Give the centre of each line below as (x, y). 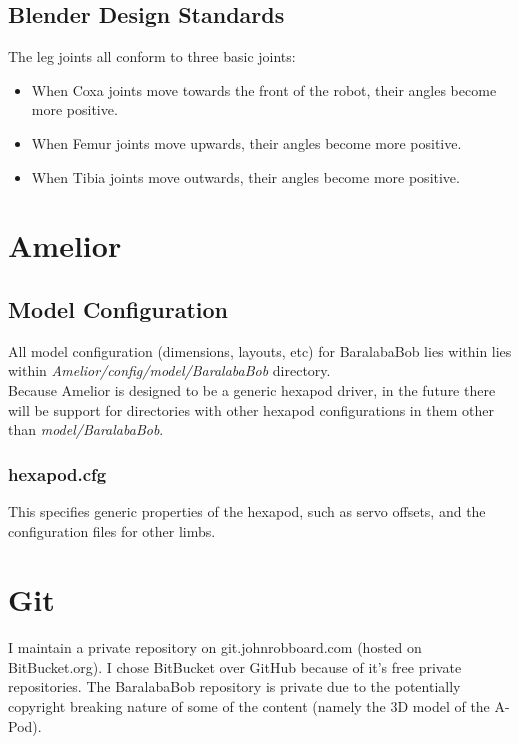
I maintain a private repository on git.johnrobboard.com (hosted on (215, 647)
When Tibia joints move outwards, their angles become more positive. (245, 176)
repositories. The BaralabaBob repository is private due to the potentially (234, 686)
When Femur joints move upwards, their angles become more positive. (246, 142)
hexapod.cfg (57, 473)
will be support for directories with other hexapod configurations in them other (251, 409)
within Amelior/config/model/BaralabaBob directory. (169, 370)
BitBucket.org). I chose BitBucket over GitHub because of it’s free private (235, 666)
